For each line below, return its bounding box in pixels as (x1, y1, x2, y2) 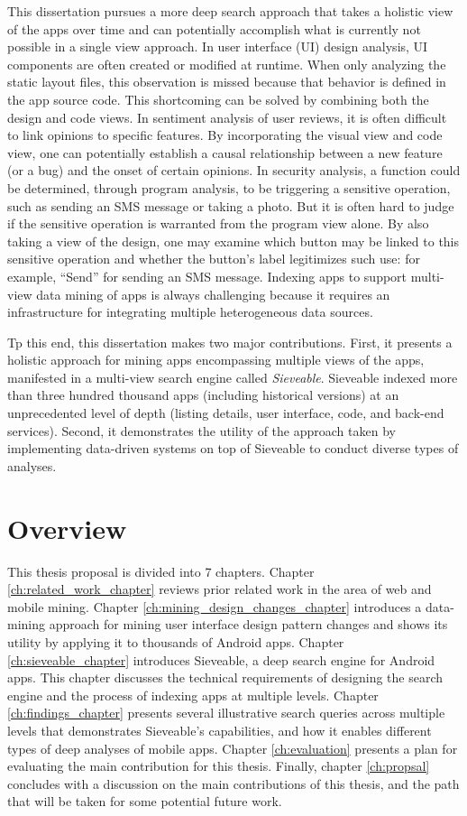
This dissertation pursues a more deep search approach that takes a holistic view (7, 2, 453, 20)
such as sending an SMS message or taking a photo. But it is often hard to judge (7, 196, 454, 215)
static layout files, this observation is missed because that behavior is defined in (7, 72, 446, 91)
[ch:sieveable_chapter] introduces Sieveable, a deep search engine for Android (7, 650, 435, 669)
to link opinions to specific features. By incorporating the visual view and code (7, 125, 443, 144)
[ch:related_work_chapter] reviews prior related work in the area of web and (7, 580, 432, 598)
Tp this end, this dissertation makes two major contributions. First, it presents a (7, 332, 453, 351)
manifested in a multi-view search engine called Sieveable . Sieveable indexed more (7, 367, 458, 386)
